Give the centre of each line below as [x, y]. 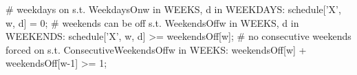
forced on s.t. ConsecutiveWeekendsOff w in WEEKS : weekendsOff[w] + [156, 49]
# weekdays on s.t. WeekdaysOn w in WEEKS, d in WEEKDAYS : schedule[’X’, [173, 9]
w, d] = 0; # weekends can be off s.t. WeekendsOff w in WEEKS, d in [152, 22]
